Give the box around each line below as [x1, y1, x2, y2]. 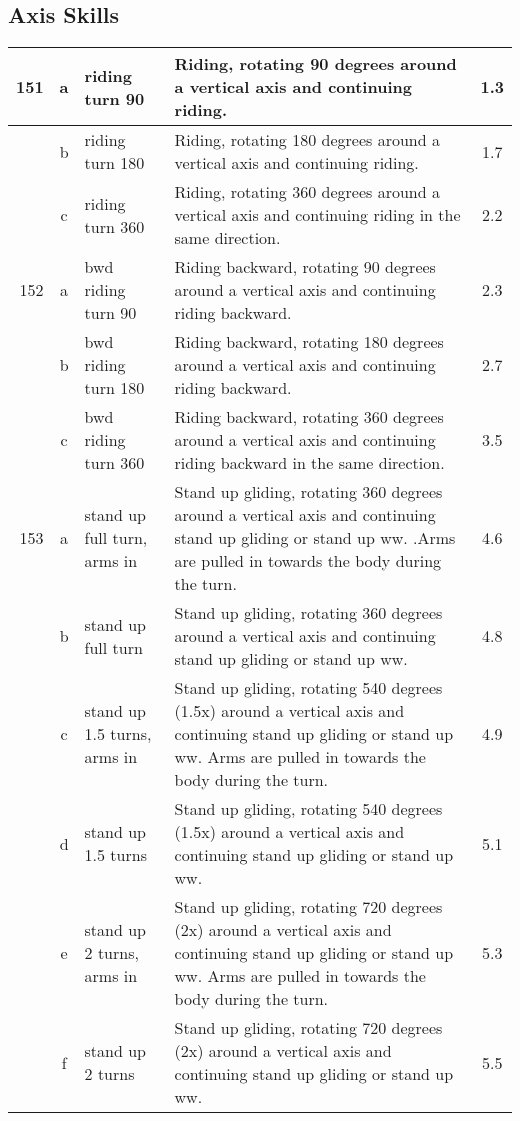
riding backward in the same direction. [174, 451, 445, 475]
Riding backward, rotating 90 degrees [174, 255, 436, 279]
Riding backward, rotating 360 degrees [174, 405, 444, 429]
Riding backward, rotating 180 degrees [174, 330, 444, 354]
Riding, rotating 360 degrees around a [174, 180, 440, 204]
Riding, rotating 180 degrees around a [174, 128, 440, 152]
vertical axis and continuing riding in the [174, 203, 461, 227]
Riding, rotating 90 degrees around [174, 52, 457, 76]
